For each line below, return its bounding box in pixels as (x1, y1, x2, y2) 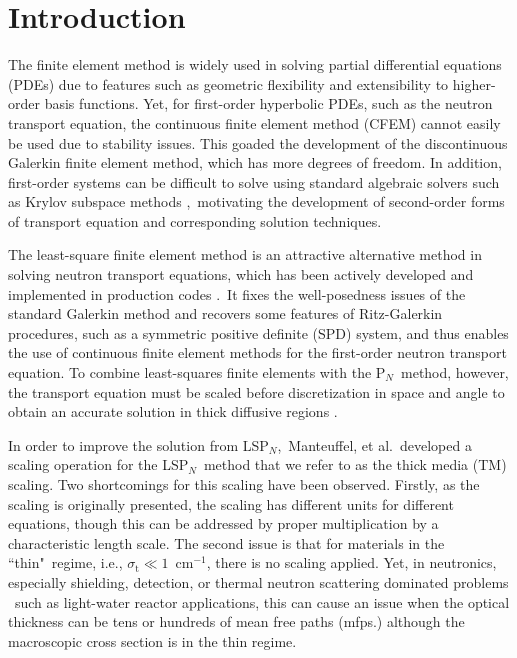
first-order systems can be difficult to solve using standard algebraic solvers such (8, 171, 500, 192)
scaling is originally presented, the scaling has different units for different (8, 493, 454, 514)
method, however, (400, 362, 509, 383)
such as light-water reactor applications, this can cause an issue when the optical (14, 591, 510, 612)
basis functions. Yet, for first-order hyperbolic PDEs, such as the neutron (44, 93, 493, 114)
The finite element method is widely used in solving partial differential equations (8, 54, 502, 75)
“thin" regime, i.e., (8, 552, 123, 573)
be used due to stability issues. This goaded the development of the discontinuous (8, 132, 508, 153)
